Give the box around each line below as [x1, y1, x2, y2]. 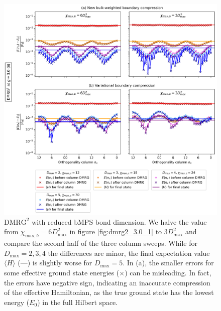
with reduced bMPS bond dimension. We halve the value [32, 216, 207, 227]
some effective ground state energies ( [4, 267, 120, 278]
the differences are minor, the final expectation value [48, 247, 210, 258]
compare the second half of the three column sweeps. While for [4, 238, 197, 248]
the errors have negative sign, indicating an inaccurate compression [4, 277, 210, 287]
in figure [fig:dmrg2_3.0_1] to [69, 226, 162, 237]
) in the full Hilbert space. [37, 296, 118, 307]
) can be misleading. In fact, [125, 267, 211, 278]
